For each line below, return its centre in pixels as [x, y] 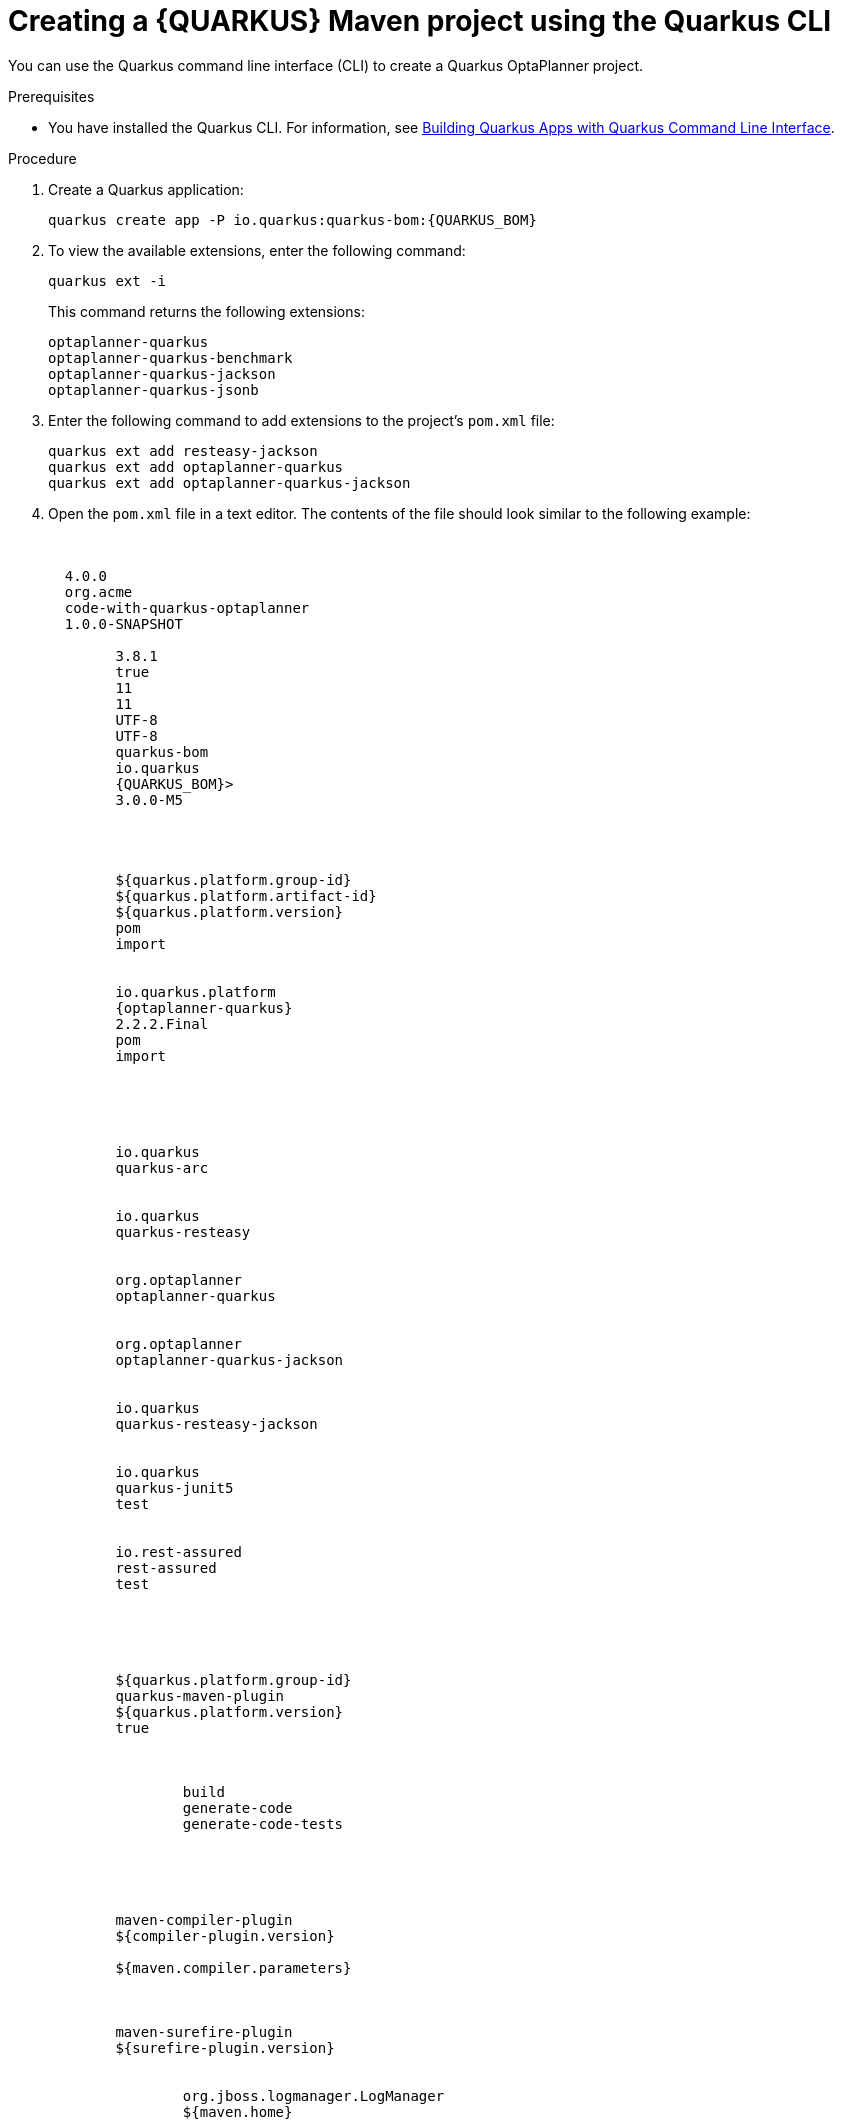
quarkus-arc [162, 1167]
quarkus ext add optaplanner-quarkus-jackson [229, 482]
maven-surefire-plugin [204, 2031]
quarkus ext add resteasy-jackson [183, 450]
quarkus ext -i [107, 280]
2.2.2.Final [162, 1023]
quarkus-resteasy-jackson [216, 1423]
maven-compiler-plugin [204, 1919]
